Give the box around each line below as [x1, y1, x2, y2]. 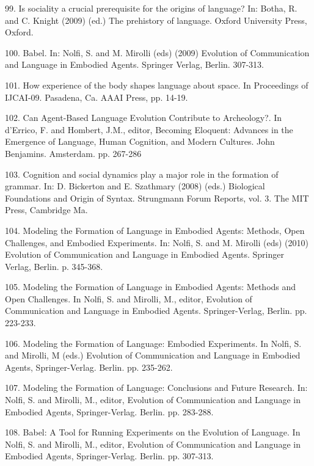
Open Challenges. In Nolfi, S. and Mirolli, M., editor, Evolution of [5, 292, 252, 305]
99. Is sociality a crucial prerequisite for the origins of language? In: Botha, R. [5, 2, 298, 14]
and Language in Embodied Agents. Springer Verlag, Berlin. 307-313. [5, 58, 264, 71]
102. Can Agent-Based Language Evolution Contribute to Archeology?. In [5, 111, 282, 124]
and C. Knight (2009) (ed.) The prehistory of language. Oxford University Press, [5, 13, 307, 26]
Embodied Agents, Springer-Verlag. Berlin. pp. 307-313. [5, 450, 214, 462]
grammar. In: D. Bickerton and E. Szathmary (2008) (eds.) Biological [5, 180, 265, 192]
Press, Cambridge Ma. [5, 203, 88, 216]
